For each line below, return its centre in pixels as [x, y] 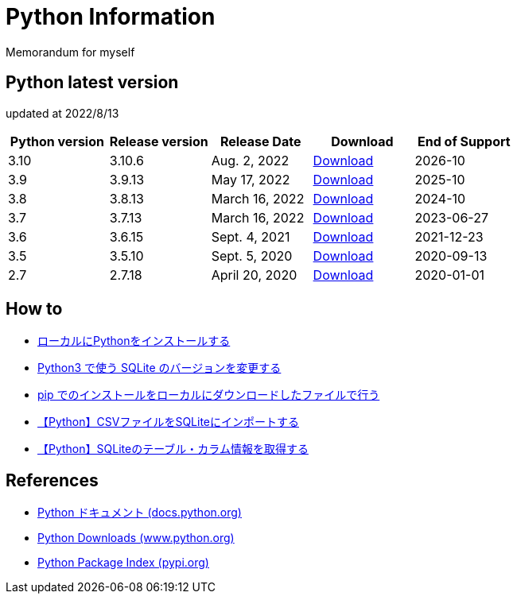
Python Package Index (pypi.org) [123, 563]
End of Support [464, 141]
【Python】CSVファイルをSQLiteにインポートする [169, 422]
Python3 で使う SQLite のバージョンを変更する [159, 368]
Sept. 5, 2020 [252, 255]
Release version [159, 141]
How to [34, 309]
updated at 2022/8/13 [62, 113]
